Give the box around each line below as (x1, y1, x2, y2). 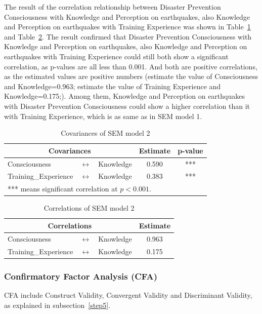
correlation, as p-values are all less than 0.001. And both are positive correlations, (4, 61, 257, 71)
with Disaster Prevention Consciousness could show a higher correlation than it (4, 100, 250, 111)
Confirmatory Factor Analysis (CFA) (4, 269, 158, 282)
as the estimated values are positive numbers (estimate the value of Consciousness (4, 71, 258, 82)
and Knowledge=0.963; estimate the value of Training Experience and (4, 81, 221, 91)
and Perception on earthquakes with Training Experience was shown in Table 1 (4, 21, 251, 32)
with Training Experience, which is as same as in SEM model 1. (4, 110, 202, 121)
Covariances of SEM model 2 (61, 128, 150, 138)
